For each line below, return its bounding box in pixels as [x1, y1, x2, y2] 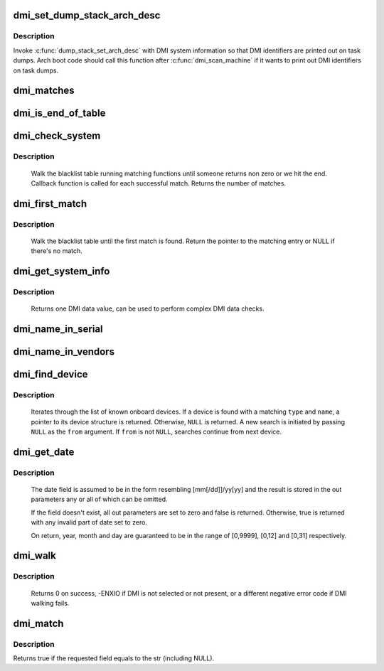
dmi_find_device [13, 368, 88, 380]
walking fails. [31, 598, 70, 607]
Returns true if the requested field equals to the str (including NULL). [13, 654, 215, 662]
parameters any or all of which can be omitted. [31, 495, 168, 504]
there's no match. [31, 247, 83, 255]
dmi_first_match [13, 198, 87, 210]
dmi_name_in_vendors [13, 345, 115, 358]
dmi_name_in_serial [13, 323, 103, 335]
